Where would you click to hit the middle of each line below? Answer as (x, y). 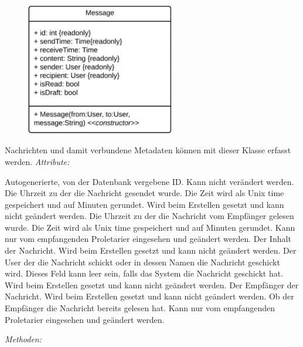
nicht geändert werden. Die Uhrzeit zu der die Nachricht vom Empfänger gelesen (149, 216)
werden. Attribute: (37, 161)
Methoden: (23, 339)
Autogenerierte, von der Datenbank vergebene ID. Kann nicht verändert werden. (149, 181)
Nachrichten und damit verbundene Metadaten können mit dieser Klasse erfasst (148, 150)
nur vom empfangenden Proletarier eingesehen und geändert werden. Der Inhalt (148, 239)
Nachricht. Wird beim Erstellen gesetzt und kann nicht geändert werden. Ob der (149, 296)
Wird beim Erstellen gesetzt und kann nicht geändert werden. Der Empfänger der (152, 284)
